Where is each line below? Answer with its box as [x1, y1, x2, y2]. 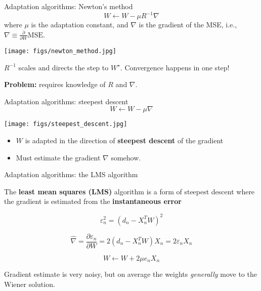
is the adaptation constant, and [31, 19, 128, 30]
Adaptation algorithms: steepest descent [4, 96, 128, 106]
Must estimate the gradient [16, 152, 101, 162]
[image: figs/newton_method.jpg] [4, 48, 116, 55]
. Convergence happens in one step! [120, 62, 230, 72]
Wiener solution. [4, 278, 55, 289]
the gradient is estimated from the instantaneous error [4, 196, 182, 206]
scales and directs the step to [18, 62, 109, 72]
